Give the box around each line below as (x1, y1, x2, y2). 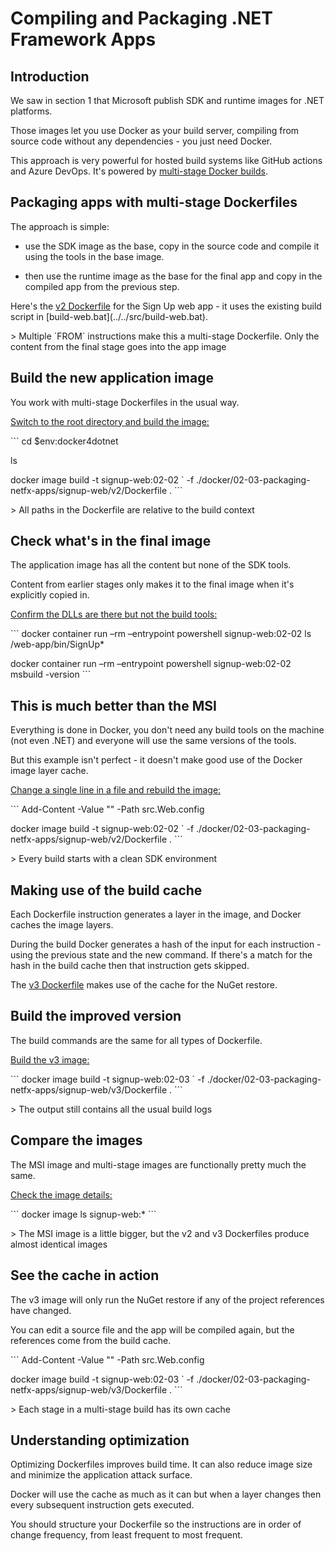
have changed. (10, 1304, 72, 1316)
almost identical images (10, 1238, 108, 1250)
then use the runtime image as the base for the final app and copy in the (24, 270, 323, 282)
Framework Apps (10, 28, 157, 51)
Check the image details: (10, 1188, 113, 1201)
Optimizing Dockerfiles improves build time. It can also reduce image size (10, 1458, 313, 1471)
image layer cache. (10, 765, 89, 777)
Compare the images (10, 1132, 143, 1149)
